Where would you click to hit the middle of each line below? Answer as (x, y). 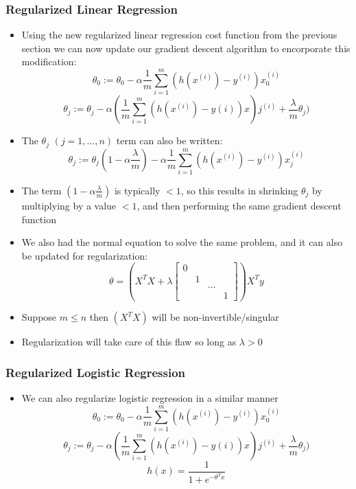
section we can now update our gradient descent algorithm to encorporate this (186, 48)
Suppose (39, 317)
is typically (137, 190)
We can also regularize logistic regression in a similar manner (150, 398)
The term (41, 190)
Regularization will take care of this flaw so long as (129, 342)
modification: (49, 61)
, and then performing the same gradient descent (239, 205)
